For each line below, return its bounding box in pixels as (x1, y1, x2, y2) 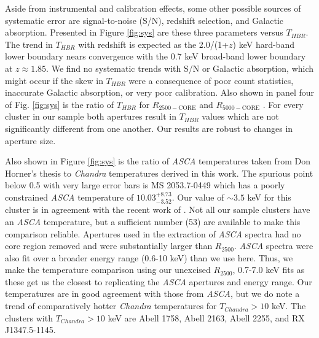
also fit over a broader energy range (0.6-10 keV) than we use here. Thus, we (5, 251, 293, 264)
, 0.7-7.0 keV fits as (232, 263, 305, 276)
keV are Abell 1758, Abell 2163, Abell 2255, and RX (108, 311, 305, 324)
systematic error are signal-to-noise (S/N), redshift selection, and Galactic (5, 13, 284, 26)
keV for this (247, 190, 291, 203)
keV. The (271, 299, 306, 312)
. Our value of (171, 190, 224, 203)
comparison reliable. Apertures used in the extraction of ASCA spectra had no (5, 227, 301, 240)
